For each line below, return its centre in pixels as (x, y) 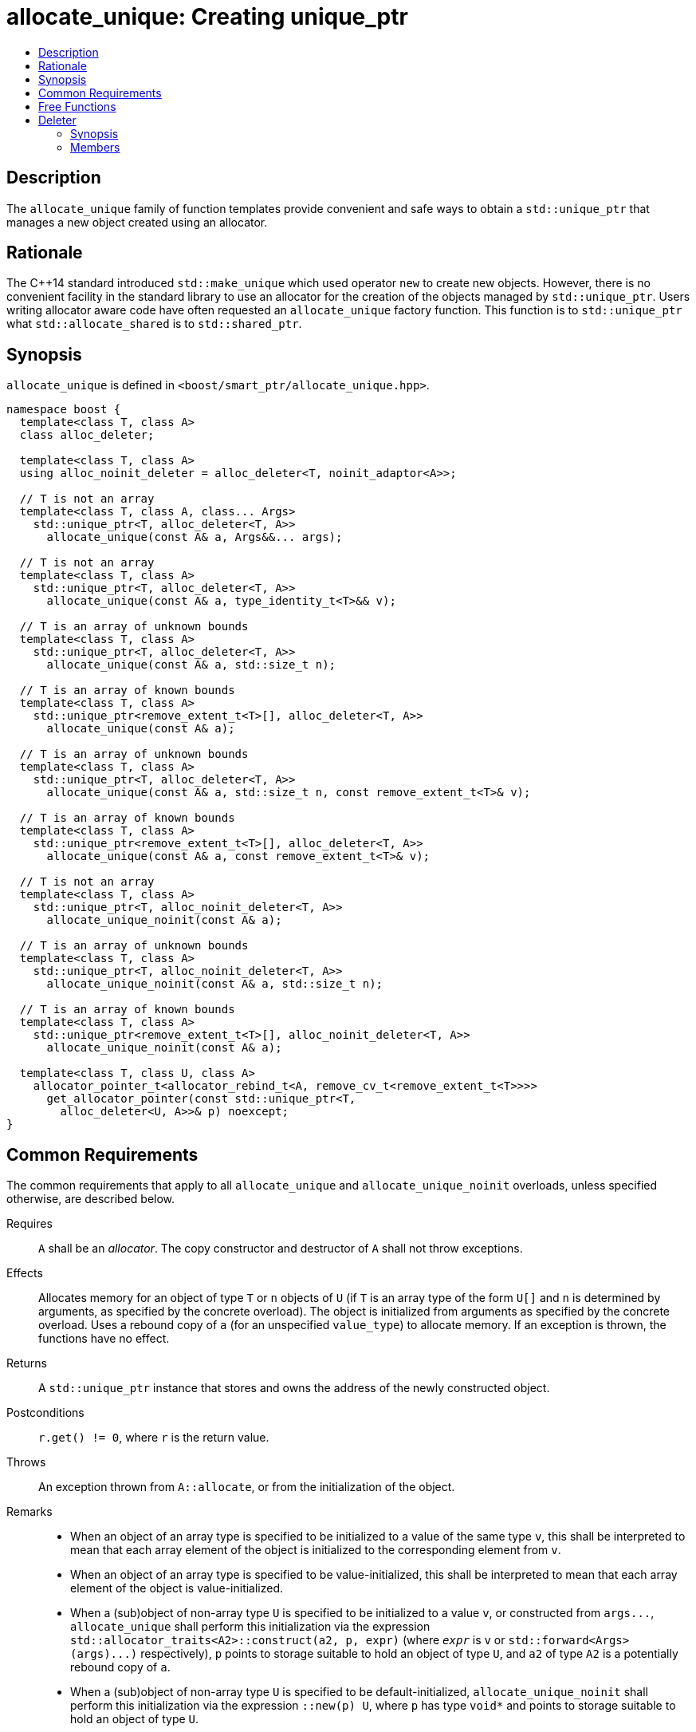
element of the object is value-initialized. (177, 1588)
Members (95, 147)
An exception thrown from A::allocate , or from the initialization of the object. (247, 1487)
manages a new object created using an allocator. (137, 222)
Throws (26, 1462)
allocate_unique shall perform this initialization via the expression (250, 1627)
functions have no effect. (104, 1339)
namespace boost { (64, 410)
